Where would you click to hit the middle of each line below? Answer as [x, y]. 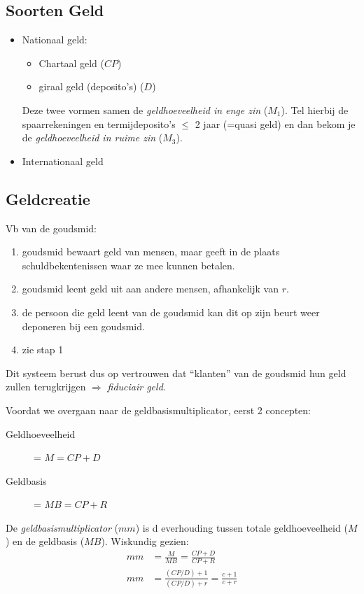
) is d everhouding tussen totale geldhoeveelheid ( [241, 527]
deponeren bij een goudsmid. [83, 326]
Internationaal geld [63, 161]
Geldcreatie [48, 198]
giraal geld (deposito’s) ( [91, 86]
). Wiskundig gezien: [145, 541]
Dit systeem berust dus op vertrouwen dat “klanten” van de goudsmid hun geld [176, 373]
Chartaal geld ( [71, 63]
